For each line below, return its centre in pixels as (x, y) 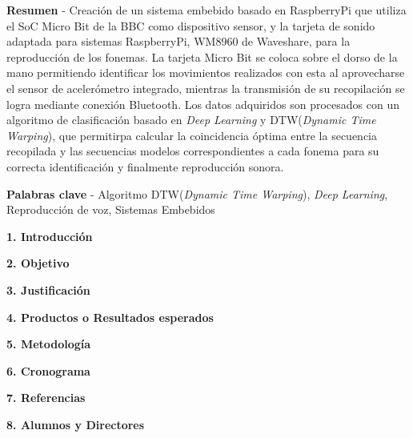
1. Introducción (50, 236)
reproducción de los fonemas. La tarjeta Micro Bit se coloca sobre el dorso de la (202, 56)
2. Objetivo (38, 263)
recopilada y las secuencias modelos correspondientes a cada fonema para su (193, 151)
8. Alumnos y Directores (76, 424)
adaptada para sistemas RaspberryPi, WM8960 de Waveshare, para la (178, 41)
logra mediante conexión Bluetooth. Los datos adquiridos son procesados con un (203, 104)
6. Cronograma (48, 370)
